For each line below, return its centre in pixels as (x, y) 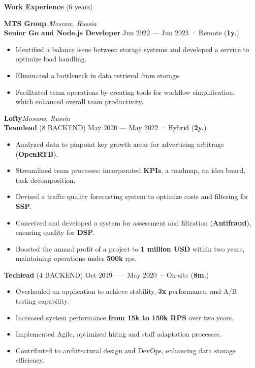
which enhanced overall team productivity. (80, 101)
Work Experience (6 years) (48, 6)
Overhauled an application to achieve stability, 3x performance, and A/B (126, 291)
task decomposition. (46, 180)
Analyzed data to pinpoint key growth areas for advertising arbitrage (120, 144)
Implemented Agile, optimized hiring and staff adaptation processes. (118, 334)
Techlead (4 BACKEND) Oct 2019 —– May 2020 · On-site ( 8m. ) (107, 274)
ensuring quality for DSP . (55, 232)
